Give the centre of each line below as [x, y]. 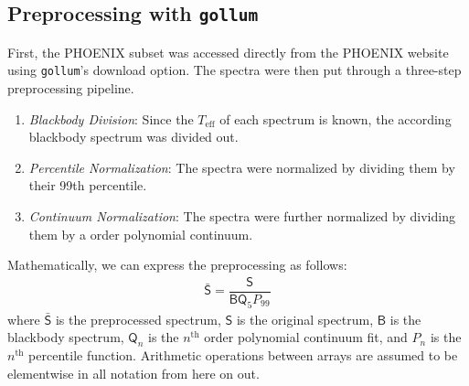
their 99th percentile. [88, 185]
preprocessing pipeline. [71, 88]
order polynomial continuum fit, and [306, 337]
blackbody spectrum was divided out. [133, 137]
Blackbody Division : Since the [111, 118]
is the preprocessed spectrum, [138, 319]
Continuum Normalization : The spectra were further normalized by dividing [242, 216]
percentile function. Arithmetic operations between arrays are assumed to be [243, 355]
